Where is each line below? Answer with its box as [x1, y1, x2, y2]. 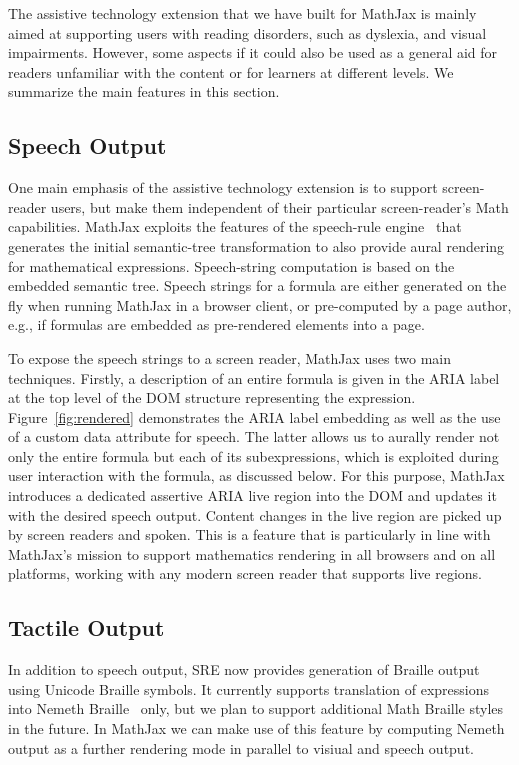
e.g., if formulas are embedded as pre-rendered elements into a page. [8, 314, 425, 335]
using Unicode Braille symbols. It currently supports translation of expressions [8, 678, 490, 699]
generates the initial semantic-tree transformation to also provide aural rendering [8, 235, 505, 256]
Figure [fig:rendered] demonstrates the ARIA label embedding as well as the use [8, 406, 501, 427]
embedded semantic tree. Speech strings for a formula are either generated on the [8, 275, 507, 296]
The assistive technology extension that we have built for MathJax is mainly [8, 3, 477, 23]
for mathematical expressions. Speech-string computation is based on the [8, 255, 455, 276]
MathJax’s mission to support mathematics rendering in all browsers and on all [8, 543, 496, 564]
